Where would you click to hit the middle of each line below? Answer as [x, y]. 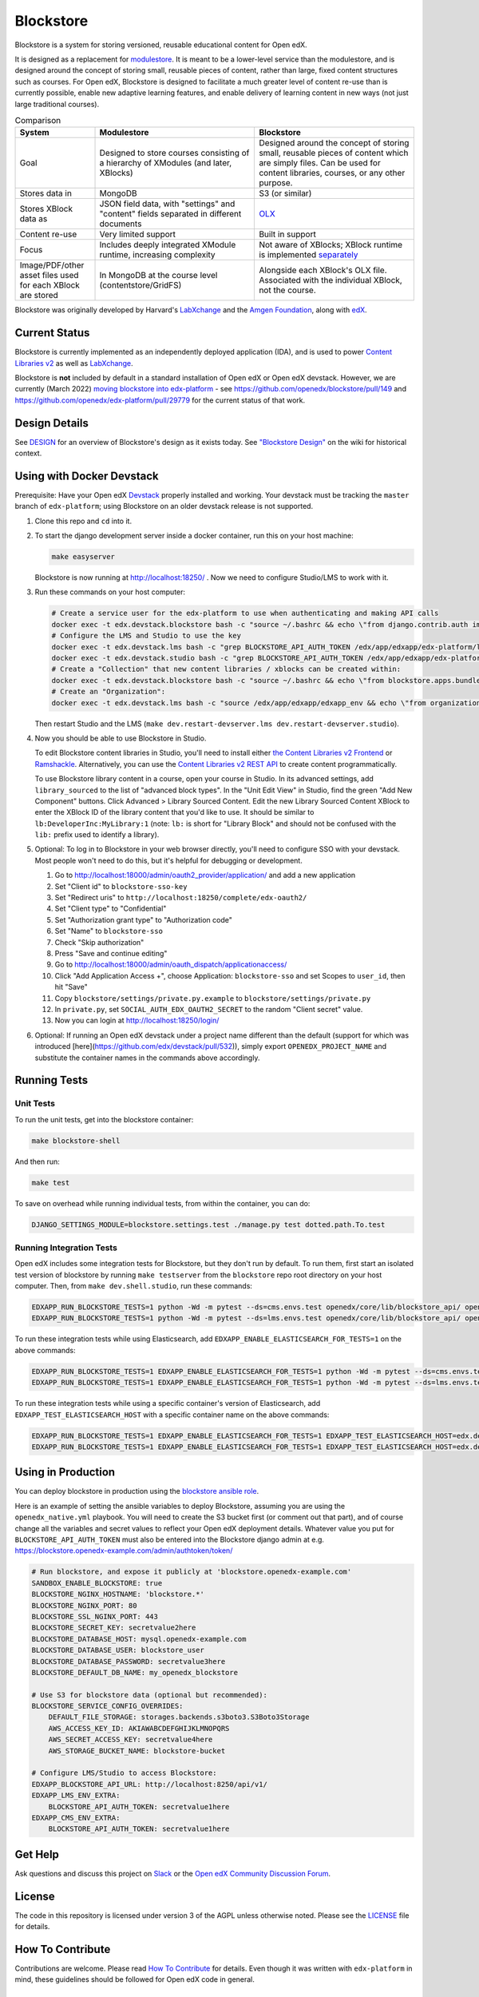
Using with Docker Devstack [87, 476]
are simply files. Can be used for [320, 163]
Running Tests [51, 1080]
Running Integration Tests [66, 1248]
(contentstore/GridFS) [141, 285]
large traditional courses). [57, 104]
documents [121, 224]
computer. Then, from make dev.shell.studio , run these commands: [134, 1286]
